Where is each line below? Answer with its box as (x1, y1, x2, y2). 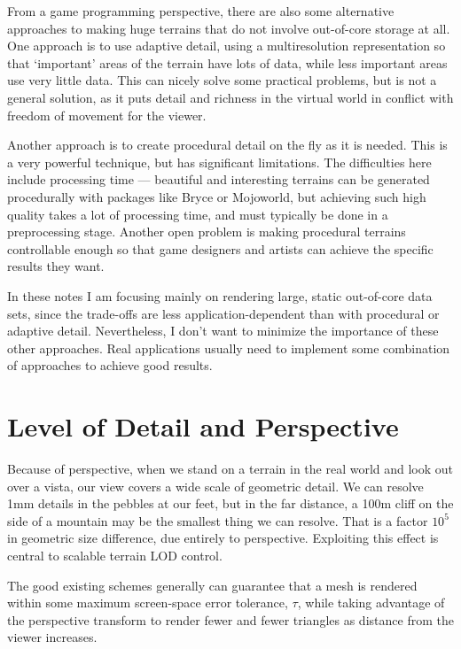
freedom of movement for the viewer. (7, 105, 207, 124)
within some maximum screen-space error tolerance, (7, 593, 288, 612)
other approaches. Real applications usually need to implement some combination (7, 338, 450, 357)
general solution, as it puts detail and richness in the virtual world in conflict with (7, 88, 454, 106)
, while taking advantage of (297, 593, 445, 612)
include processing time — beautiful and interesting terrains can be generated (7, 170, 430, 189)
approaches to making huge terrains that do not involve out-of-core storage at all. (7, 19, 450, 37)
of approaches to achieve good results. (7, 356, 213, 375)
